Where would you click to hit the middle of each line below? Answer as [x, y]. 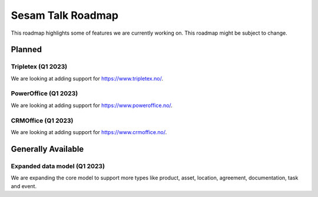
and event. [24, 186]
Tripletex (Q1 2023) [39, 66]
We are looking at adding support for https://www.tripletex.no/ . [87, 78]
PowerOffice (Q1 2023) [44, 94]
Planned [26, 50]
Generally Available [47, 149]
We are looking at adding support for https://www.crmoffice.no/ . [89, 132]
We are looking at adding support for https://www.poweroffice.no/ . [92, 105]
